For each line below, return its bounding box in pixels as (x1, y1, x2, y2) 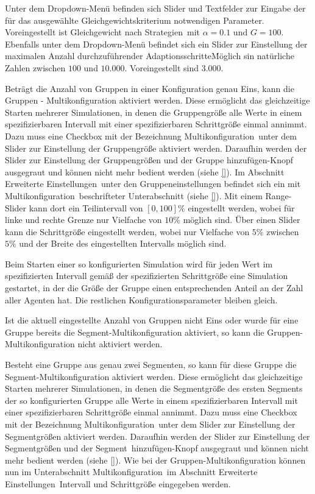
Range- (265, 189, 292, 202)
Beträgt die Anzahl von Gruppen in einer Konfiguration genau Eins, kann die (5, 82, 294, 94)
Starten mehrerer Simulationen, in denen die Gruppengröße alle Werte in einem (5, 105, 302, 118)
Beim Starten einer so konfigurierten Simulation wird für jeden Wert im (5, 257, 273, 270)
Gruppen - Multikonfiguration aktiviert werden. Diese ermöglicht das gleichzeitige (5, 94, 310, 107)
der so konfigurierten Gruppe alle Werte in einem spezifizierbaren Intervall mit (5, 393, 298, 406)
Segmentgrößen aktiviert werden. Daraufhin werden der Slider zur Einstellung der (5, 429, 310, 442)
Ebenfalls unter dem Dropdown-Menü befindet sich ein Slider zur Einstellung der (5, 37, 308, 50)
